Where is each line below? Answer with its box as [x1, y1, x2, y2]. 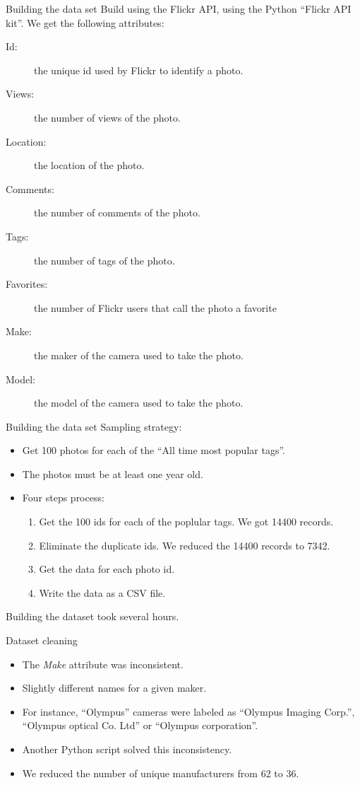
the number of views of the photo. [34, 110, 181, 124]
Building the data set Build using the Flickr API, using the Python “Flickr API [6, 1, 352, 16]
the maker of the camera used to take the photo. [34, 347, 244, 362]
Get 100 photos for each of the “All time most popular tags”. [22, 443, 285, 458]
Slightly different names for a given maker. [22, 680, 207, 695]
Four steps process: [22, 490, 104, 505]
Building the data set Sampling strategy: [6, 419, 182, 434]
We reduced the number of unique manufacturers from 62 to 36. [22, 765, 299, 780]
